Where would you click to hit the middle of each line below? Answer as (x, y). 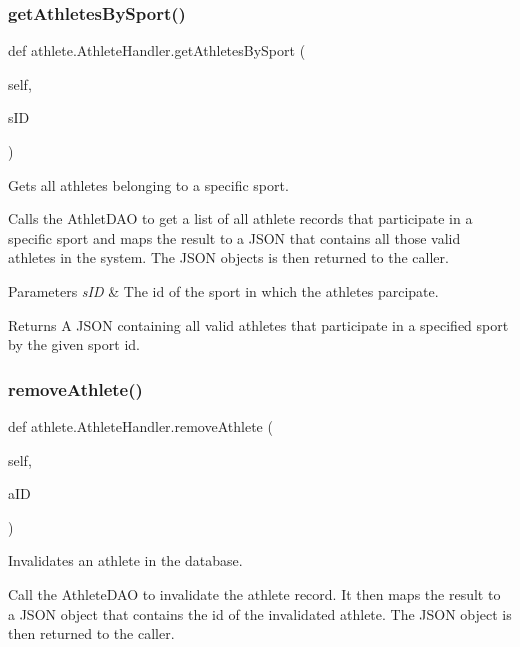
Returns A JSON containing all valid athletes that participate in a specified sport (258, 324)
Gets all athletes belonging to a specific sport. (148, 184)
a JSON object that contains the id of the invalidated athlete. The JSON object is (260, 613)
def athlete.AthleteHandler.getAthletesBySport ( (157, 50)
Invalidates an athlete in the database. (125, 560)
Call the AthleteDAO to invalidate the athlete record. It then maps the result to (254, 593)
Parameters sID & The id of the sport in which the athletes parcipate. (223, 290)
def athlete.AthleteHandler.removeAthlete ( (140, 425)
